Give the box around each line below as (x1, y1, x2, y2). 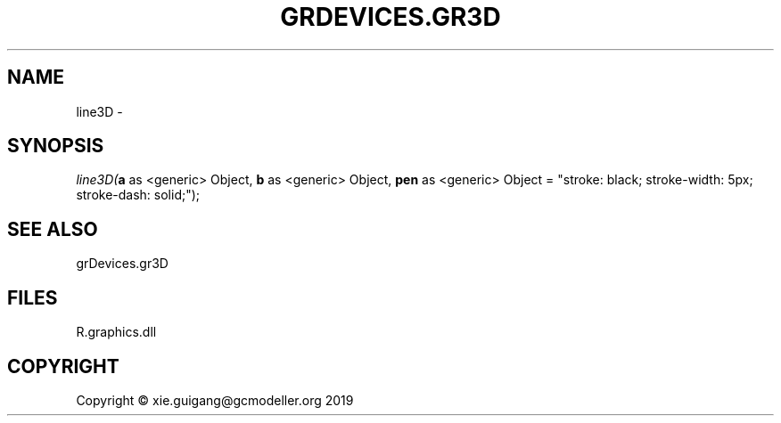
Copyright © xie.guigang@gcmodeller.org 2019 (76, 392, 354, 408)
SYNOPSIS (7, 134, 104, 158)
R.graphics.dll (76, 324, 157, 340)
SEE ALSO (7, 217, 98, 240)
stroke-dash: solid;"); (76, 187, 201, 203)
